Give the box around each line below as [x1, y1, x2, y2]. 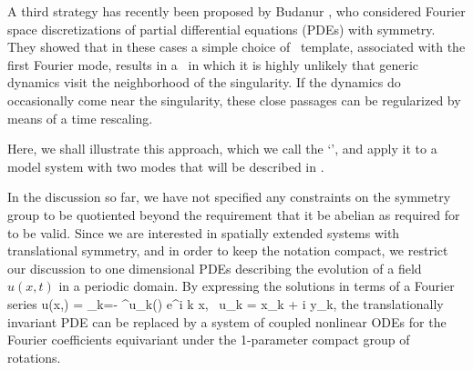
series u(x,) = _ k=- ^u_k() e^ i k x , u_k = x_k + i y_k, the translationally [7, 294, 444, 313]
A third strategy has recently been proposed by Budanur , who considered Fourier [7, 2, 466, 20]
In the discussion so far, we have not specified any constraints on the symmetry [7, 187, 451, 206]
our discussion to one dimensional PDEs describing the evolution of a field [7, 258, 422, 277]
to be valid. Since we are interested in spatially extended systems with [7, 223, 400, 242]
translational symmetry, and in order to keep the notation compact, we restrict [7, 241, 448, 260]
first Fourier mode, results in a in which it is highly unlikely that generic [7, 55, 419, 74]
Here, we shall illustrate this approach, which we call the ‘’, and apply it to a [7, 139, 437, 158]
